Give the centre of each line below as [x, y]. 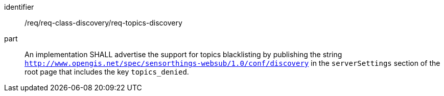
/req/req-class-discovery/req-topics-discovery [103, 23]
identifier [19, 7]
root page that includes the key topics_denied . [107, 72]
